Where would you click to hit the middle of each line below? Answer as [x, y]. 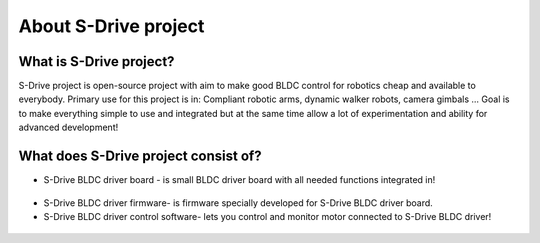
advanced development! [68, 127]
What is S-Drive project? [96, 61]
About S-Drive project [111, 26]
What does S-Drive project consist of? [140, 156]
